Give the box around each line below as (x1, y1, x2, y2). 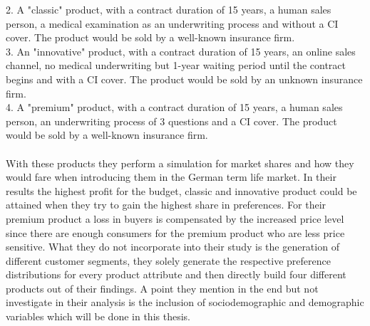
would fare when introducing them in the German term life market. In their (6, 169, 336, 184)
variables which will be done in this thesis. (6, 309, 190, 324)
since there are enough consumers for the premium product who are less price (6, 225, 345, 240)
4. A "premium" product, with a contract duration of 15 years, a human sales (6, 100, 343, 115)
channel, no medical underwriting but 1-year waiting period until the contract (6, 58, 346, 73)
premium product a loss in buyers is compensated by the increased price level (6, 211, 344, 226)
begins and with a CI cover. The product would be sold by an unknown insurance (6, 71, 363, 86)
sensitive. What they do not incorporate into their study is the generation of (6, 239, 339, 254)
